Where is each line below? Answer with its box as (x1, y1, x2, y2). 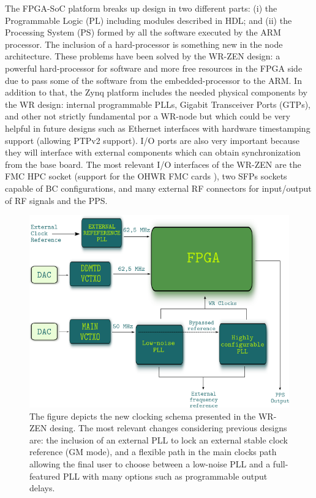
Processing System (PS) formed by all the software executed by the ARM (5, 26, 281, 39)
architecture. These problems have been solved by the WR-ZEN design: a (5, 50, 280, 62)
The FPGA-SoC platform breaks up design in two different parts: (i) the (5, 2, 277, 14)
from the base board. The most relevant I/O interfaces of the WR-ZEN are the (5, 157, 301, 170)
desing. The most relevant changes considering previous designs (50, 421, 287, 434)
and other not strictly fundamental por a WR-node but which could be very (5, 110, 290, 123)
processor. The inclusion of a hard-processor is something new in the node (5, 37, 283, 50)
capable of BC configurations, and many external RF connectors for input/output (5, 181, 312, 194)
